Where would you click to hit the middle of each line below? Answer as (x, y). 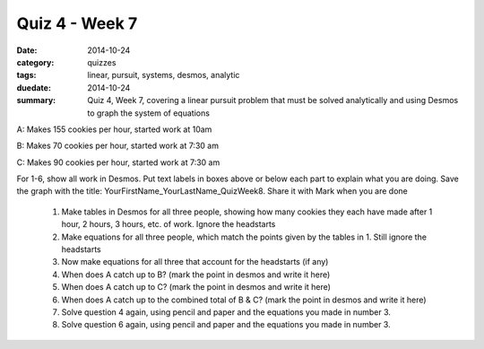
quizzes (102, 62)
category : (35, 62)
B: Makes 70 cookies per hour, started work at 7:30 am (118, 146)
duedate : (34, 87)
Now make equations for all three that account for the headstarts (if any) (195, 262)
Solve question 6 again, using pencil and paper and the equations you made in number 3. (226, 325)
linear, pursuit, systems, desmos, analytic (164, 75)
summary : (36, 100)
